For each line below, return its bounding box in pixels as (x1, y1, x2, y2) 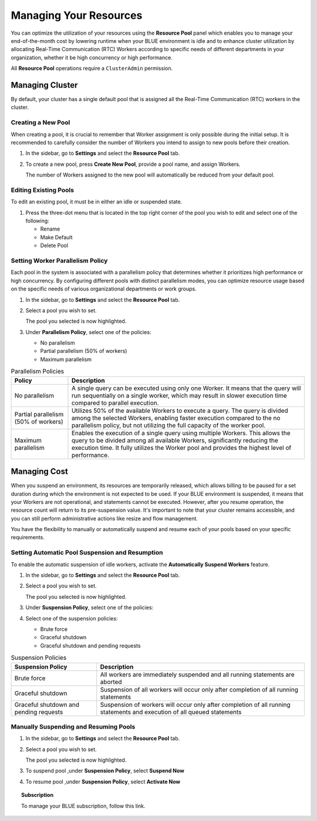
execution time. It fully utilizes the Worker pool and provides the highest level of (71, 443, 292, 452)
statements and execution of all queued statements (100, 707, 242, 716)
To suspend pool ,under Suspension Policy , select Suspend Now (25, 767, 184, 775)
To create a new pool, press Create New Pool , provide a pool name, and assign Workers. (25, 161, 241, 168)
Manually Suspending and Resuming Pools (11, 722, 136, 730)
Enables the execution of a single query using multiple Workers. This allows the (71, 429, 291, 437)
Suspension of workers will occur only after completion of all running (100, 700, 291, 709)
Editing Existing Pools (11, 186, 75, 194)
